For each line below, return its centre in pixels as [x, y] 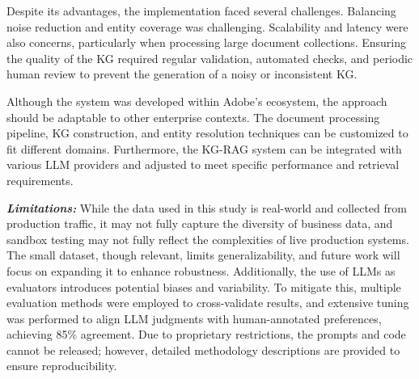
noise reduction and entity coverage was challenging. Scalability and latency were [207, 26]
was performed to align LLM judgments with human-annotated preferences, [194, 318]
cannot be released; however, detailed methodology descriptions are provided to [203, 350]
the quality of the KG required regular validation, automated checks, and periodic [210, 58]
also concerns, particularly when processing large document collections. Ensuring [207, 42]
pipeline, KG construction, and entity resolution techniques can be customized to [207, 133]
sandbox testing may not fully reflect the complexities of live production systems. [208, 239]
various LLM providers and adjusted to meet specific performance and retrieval [203, 164]
